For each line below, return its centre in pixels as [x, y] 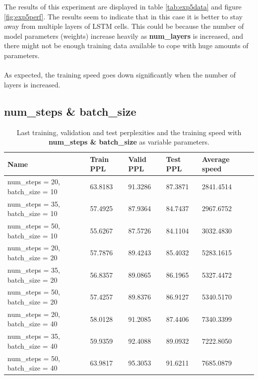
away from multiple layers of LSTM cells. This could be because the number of [124, 26]
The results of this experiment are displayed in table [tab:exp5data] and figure [123, 6]
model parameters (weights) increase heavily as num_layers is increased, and [124, 36]
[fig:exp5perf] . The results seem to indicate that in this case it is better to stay [123, 16]
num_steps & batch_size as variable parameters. [129, 142]
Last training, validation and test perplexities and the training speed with [129, 132]
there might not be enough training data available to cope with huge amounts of [126, 45]
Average [216, 159]
